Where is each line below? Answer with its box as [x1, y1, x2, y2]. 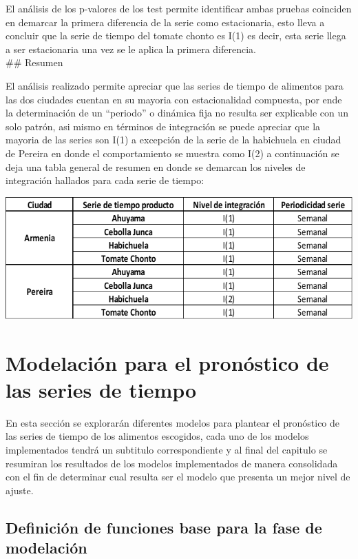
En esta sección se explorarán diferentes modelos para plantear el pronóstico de [6, 415, 340, 429]
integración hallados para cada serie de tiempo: [6, 173, 204, 187]
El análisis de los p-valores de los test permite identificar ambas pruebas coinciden [6, 1, 352, 15]
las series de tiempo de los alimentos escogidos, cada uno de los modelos [6, 429, 309, 443]
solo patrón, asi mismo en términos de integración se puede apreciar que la [6, 119, 321, 133]
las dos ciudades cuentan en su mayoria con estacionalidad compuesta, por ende [6, 92, 342, 106]
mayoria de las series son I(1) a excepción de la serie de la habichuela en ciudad [6, 132, 341, 147]
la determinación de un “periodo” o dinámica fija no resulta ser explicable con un [6, 105, 349, 120]
